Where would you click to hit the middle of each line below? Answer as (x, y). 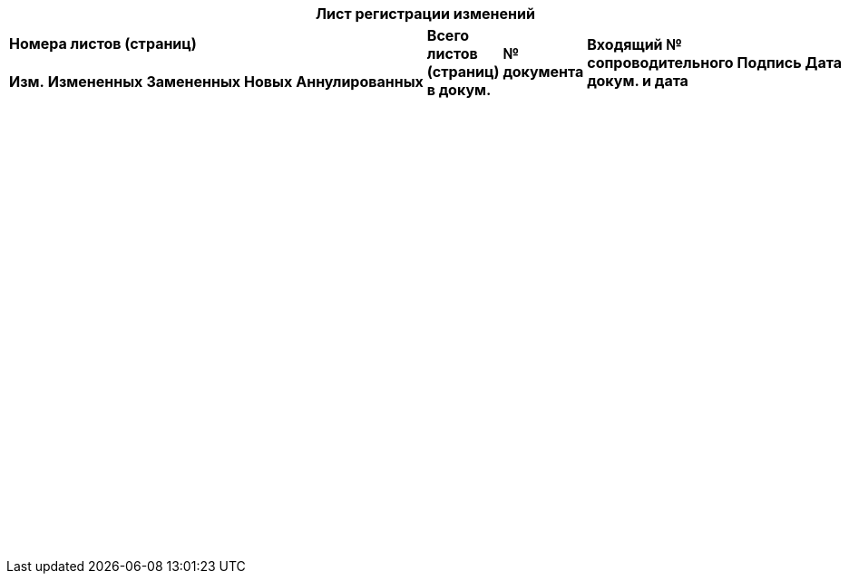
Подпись (769, 63)
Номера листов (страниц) (103, 44)
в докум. (459, 90)
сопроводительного (660, 63)
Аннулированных (360, 82)
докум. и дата (638, 81)
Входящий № (634, 44)
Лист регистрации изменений (425, 14)
